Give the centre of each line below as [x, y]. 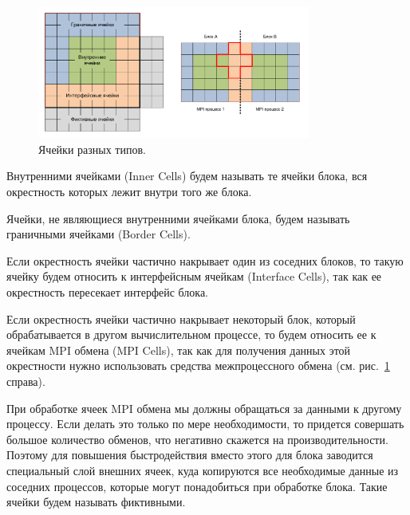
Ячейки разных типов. [92, 149]
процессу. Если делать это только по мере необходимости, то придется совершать [205, 424]
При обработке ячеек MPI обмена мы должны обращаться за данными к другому [204, 408]
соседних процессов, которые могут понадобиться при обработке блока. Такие [197, 486]
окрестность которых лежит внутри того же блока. [129, 192]
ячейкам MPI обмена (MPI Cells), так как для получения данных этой [179, 350]
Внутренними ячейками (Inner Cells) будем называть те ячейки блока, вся [187, 176]
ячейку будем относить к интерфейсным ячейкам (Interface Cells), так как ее [194, 276]
